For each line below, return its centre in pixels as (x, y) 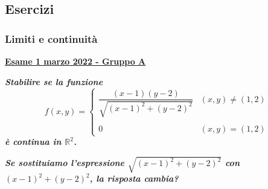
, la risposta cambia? (134, 178)
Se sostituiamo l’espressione (65, 163)
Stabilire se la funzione (54, 81)
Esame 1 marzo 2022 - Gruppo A (75, 61)
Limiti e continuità (51, 38)
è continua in (33, 142)
